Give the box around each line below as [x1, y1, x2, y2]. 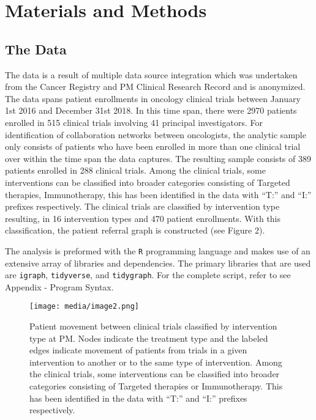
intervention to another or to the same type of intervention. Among [29, 355, 282, 368]
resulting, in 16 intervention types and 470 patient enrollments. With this [5, 212, 281, 224]
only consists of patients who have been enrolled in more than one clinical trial [5, 140, 301, 153]
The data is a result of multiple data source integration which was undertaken [5, 68, 298, 81]
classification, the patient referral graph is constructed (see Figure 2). [5, 224, 265, 237]
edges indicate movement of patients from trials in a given [29, 344, 247, 356]
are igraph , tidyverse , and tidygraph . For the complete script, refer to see [5, 268, 291, 281]
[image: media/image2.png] [29, 302, 139, 311]
